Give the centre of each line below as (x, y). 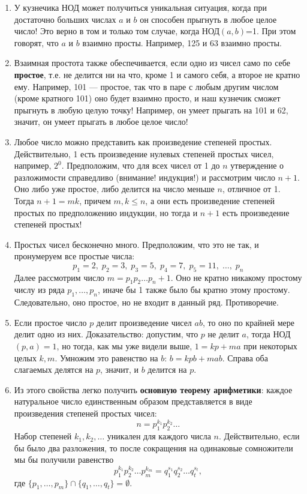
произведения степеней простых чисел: (85, 413)
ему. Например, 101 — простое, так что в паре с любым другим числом (146, 86)
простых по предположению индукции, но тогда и (106, 212)
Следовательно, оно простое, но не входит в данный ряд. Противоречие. (146, 302)
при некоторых (270, 346)
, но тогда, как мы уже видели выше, (124, 346)
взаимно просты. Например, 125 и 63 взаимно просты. (182, 42)
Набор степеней (43, 436)
